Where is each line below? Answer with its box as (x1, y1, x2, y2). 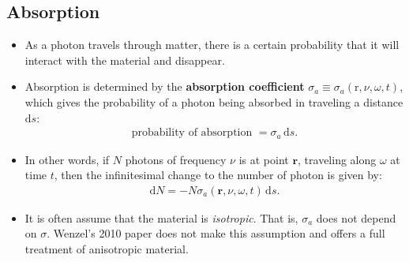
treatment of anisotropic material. (24, 241, 189, 257)
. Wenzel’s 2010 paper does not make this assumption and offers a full (47, 225, 385, 241)
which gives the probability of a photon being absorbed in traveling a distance (24, 93, 403, 110)
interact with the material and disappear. (24, 51, 225, 68)
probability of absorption (131, 127, 253, 139)
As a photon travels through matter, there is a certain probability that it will (24, 36, 400, 53)
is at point (238, 151, 289, 167)
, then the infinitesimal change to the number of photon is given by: (54, 167, 382, 183)
